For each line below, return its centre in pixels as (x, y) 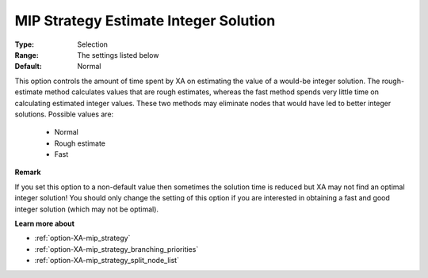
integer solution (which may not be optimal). (86, 209)
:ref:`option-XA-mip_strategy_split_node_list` (107, 261)
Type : (25, 44)
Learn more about (45, 224)
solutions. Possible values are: (64, 114)
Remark (28, 172)
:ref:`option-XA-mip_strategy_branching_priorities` (117, 249)
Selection (93, 44)
